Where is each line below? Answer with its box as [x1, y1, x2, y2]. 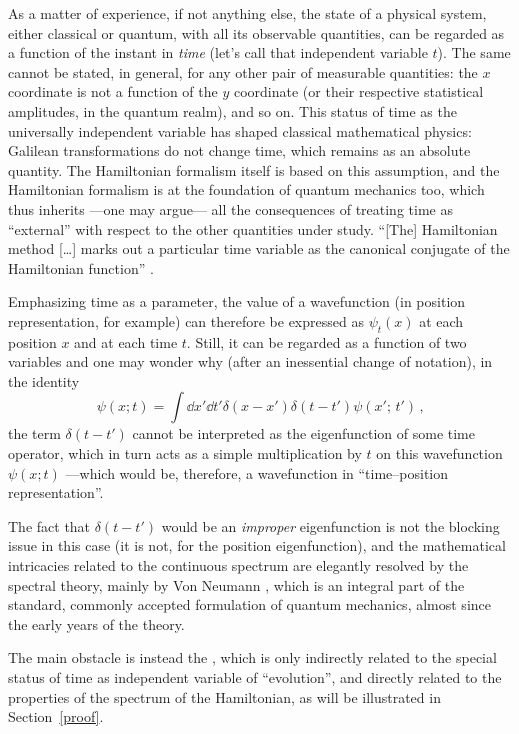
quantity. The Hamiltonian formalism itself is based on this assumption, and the [8, 159, 500, 180]
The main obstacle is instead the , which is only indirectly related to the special [8, 647, 497, 668]
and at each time [74, 331, 178, 352]
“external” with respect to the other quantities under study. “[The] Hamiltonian [8, 218, 498, 239]
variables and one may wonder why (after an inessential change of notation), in [8, 351, 493, 372]
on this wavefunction [376, 443, 503, 464]
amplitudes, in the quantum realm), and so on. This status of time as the [8, 100, 457, 121]
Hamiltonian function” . [8, 257, 154, 278]
